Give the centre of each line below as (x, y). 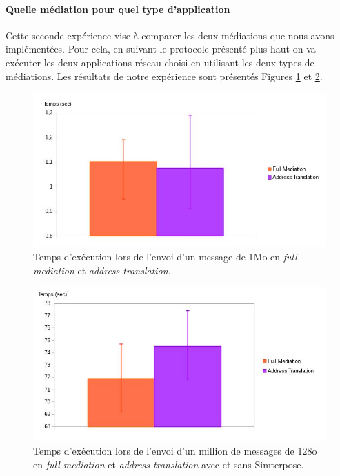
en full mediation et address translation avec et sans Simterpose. (169, 464)
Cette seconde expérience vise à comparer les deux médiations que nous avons (170, 35)
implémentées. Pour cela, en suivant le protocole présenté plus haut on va (161, 49)
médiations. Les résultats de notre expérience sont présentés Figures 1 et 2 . (164, 76)
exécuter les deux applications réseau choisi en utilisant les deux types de (160, 62)
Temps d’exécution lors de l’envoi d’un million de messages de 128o (175, 450)
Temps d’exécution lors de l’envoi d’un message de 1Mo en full (165, 256)
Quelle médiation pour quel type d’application (118, 9)
